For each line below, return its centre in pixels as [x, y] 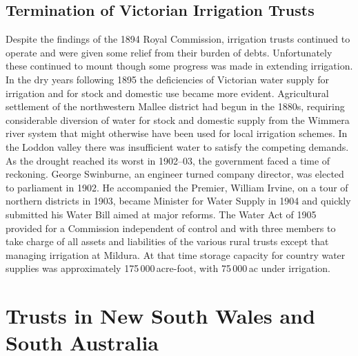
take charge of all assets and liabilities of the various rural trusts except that [167, 241]
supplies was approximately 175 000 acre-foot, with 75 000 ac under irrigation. [168, 268]
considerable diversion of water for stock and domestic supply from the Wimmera [178, 119]
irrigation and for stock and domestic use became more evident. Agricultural [167, 93]
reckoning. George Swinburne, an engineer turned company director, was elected [175, 174]
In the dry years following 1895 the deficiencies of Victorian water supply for [168, 79]
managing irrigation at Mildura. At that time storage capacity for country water [176, 254]
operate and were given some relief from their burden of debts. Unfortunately [169, 52]
